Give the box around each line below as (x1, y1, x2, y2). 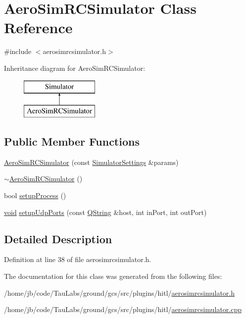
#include (4, 46, 32, 56)
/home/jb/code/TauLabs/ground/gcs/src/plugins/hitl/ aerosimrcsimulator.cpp (4, 304, 242, 315)
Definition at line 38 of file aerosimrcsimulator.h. (4, 254, 151, 265)
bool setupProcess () (4, 190, 66, 201)
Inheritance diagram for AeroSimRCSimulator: (4, 62, 146, 73)
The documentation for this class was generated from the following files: (4, 271, 222, 281)
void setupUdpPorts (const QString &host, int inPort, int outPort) (4, 207, 207, 217)
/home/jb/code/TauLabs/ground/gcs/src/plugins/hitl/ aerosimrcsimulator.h (4, 287, 235, 298)
